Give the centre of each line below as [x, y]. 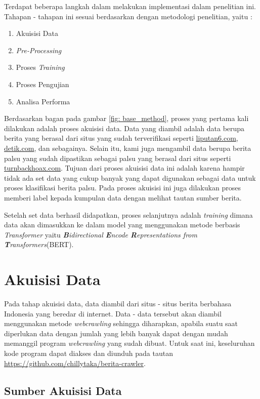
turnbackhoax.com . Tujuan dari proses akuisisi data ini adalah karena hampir [124, 168]
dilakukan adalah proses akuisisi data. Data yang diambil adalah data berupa [124, 128]
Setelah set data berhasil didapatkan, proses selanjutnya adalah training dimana [128, 214]
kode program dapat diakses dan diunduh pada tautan [89, 353]
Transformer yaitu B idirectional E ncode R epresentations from [101, 234]
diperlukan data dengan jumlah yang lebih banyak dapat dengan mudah [116, 333]
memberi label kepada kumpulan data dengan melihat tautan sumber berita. [123, 197]
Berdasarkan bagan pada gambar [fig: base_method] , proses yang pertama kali [126, 118]
